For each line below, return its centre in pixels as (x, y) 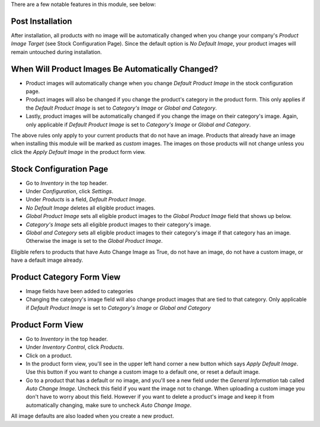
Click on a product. (49, 355)
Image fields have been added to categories (79, 291)
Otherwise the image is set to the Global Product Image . (94, 241)
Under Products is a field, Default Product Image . (86, 200)
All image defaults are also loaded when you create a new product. (92, 416)
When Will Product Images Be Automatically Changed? (115, 69)
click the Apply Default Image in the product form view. (79, 152)
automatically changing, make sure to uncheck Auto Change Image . (109, 405)
